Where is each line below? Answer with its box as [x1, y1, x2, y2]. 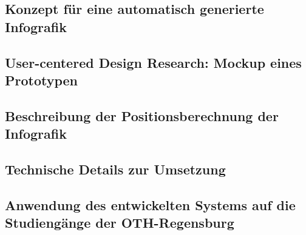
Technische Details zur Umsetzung [5, 159, 226, 178]
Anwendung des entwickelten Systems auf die [5, 195, 296, 214]
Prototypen [5, 70, 78, 89]
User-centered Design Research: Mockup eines [5, 53, 302, 71]
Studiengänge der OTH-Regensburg [5, 213, 234, 232]
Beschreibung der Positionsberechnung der [5, 106, 279, 125]
